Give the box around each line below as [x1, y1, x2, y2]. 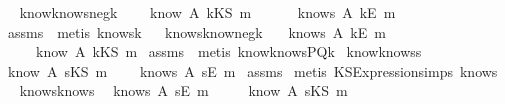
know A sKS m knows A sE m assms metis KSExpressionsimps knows [7, 60, 498, 81]
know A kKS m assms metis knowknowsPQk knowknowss [35, 41, 422, 62]
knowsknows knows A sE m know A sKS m [19, 80, 348, 101]
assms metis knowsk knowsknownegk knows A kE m [7, 21, 386, 42]
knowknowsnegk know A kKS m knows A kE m [19, 2, 396, 22]
